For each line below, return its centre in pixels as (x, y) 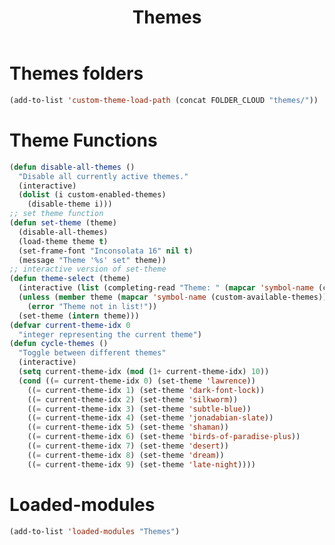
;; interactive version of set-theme (88, 269)
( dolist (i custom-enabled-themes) (92, 195)
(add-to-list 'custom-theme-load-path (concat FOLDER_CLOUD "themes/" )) (164, 100)
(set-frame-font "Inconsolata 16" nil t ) (106, 251)
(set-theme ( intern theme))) (79, 316)
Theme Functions (83, 140)
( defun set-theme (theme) (63, 223)
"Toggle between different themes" (92, 353)
